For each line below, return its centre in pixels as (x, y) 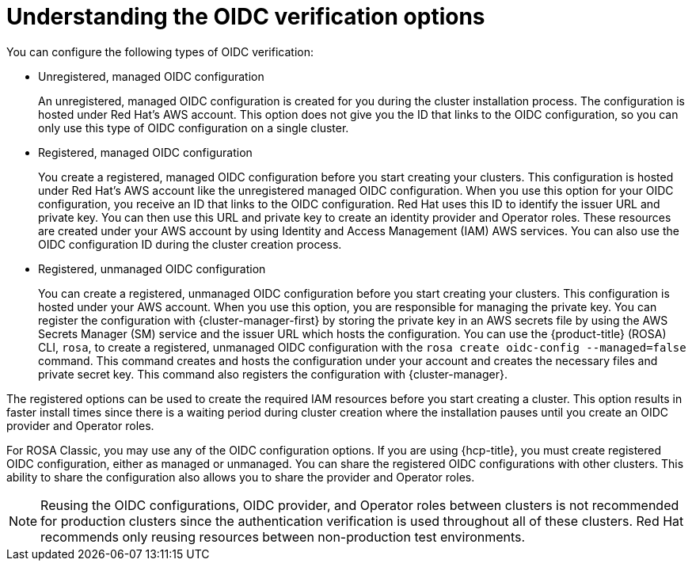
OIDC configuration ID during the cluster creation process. (190, 244)
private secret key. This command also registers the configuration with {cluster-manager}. (273, 374)
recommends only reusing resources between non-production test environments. (283, 537)
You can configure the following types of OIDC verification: (160, 51)
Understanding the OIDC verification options (246, 17)
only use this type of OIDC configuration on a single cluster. (194, 127)
